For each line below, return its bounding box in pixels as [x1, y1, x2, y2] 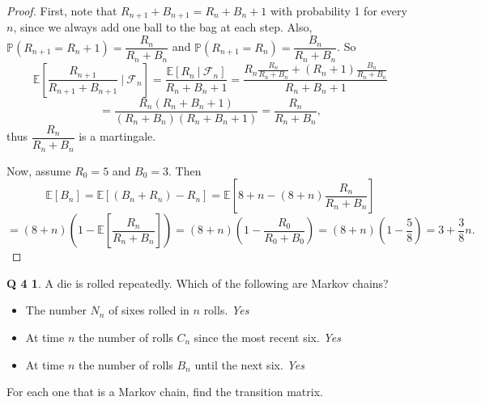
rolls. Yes [203, 302, 249, 319]
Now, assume [6, 162, 71, 179]
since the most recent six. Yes [194, 328, 341, 345]
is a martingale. [79, 128, 156, 145]
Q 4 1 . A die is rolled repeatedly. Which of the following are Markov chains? [6, 274, 389, 291]
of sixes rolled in [109, 302, 189, 319]
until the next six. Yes [194, 356, 304, 373]
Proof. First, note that [6, 2, 117, 19]
